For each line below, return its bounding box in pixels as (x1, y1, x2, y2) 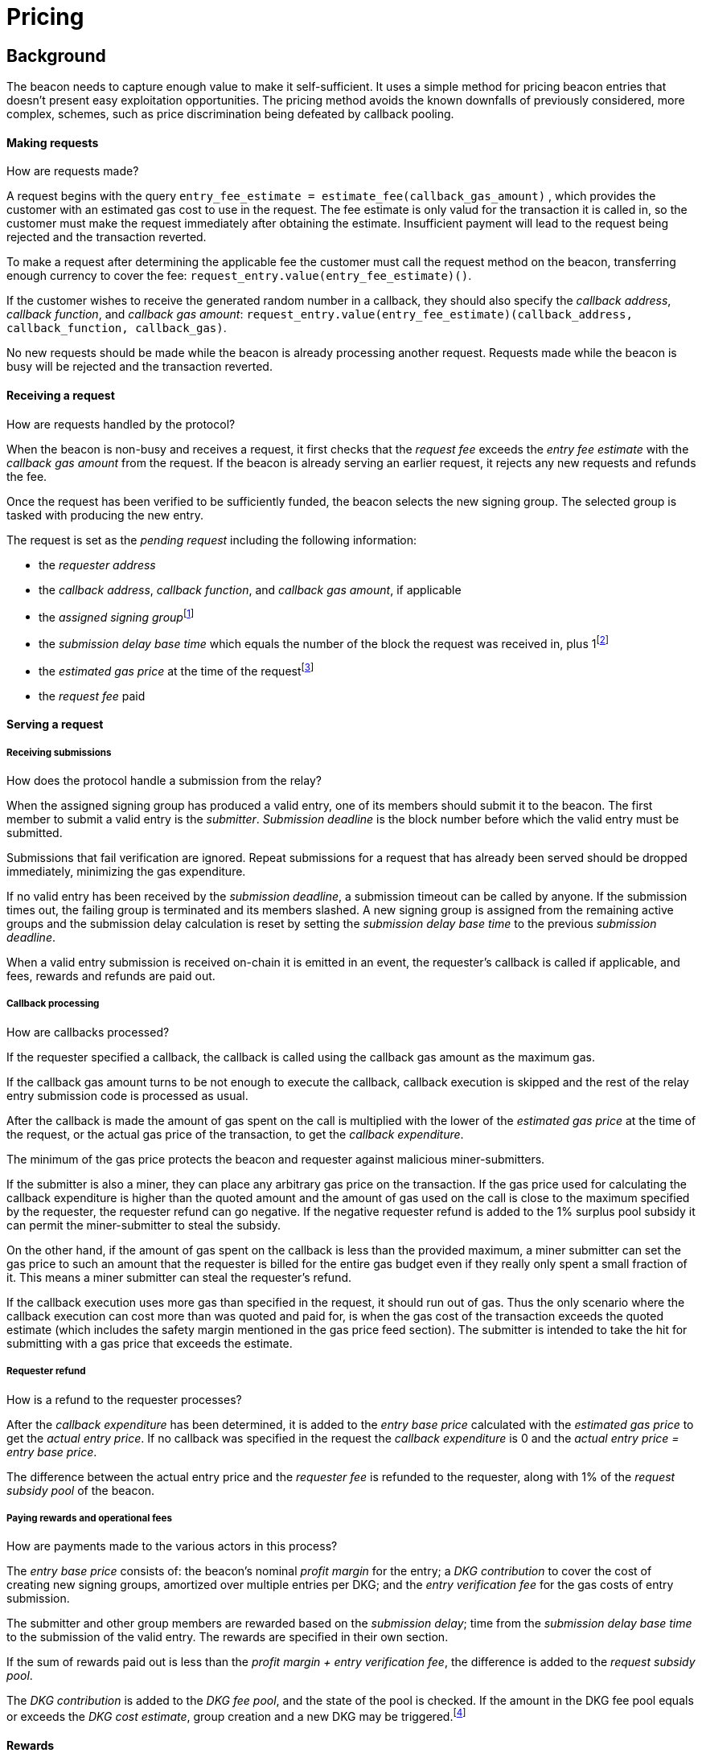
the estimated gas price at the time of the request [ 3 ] (39, 661, 314, 678)
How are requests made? (6, 164, 139, 179)
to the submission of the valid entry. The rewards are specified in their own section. (6, 1630, 449, 1644)
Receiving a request (6, 388, 115, 402)
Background (6, 45, 106, 66)
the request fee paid (39, 688, 146, 703)
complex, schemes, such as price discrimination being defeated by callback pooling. (6, 107, 454, 121)
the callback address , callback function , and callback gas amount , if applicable (39, 582, 462, 597)
